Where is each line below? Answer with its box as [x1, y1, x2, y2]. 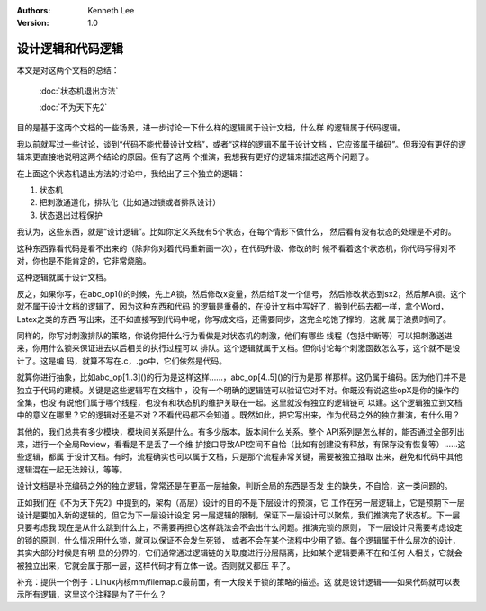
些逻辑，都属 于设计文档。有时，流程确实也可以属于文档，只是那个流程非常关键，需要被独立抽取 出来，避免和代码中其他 [16, 451, 463, 463]
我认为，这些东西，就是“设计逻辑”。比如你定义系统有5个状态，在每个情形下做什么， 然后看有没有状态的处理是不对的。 [16, 226, 456, 238]
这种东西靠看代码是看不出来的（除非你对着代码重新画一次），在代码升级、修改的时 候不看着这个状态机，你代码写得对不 [16, 243, 456, 254]
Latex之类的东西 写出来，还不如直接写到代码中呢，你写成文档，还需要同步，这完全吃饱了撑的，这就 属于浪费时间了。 [16, 313, 452, 324]
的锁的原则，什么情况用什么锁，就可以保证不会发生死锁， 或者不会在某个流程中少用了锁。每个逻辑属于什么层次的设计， [16, 535, 461, 545]
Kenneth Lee [87, 5, 135, 15]
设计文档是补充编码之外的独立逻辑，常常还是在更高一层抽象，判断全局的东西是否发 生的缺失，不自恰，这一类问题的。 [16, 481, 453, 491]
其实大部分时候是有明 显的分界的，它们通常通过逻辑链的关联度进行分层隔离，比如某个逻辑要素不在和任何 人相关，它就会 [16, 547, 463, 558]
